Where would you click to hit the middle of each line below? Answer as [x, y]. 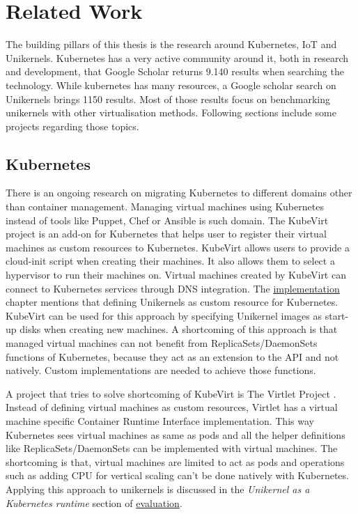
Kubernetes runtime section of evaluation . [94, 503]
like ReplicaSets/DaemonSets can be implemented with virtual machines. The [172, 448]
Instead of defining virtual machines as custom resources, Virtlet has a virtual [172, 407]
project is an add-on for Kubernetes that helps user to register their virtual [166, 234]
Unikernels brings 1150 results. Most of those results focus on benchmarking [168, 99]
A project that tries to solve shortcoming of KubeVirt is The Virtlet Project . [171, 393]
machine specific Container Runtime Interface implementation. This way [160, 420]
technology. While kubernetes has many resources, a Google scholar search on [171, 85]
